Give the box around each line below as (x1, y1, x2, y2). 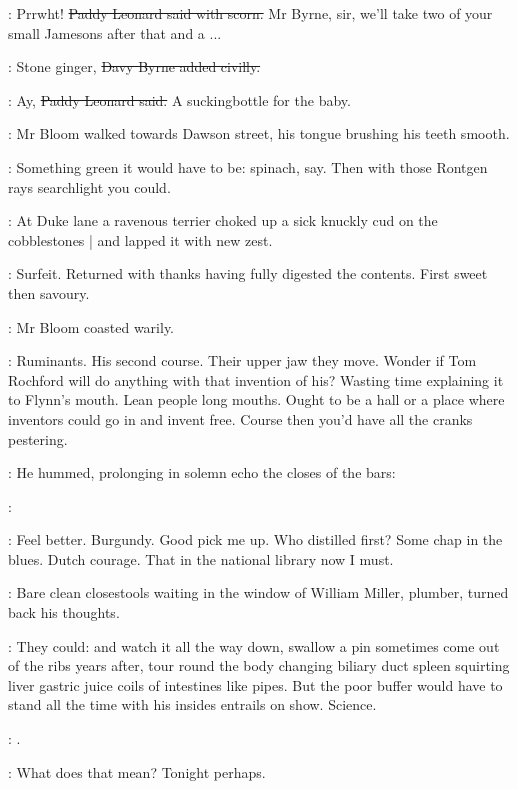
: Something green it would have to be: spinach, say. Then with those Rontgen (8, 156, 488, 177)
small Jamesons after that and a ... (8, 22, 222, 43)
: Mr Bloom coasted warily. (8, 316, 175, 337)
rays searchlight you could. (8, 176, 171, 197)
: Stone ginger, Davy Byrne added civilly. (8, 56, 261, 77)
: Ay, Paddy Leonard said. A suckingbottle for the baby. (8, 89, 351, 110)
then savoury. (8, 282, 90, 303)
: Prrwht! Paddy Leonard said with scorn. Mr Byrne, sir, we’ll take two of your (8, 3, 493, 23)
